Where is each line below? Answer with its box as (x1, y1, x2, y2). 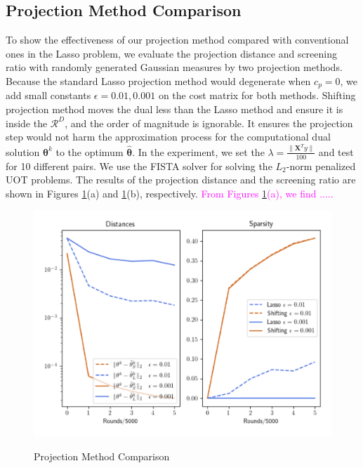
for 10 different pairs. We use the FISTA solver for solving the (6, 158, 272, 173)
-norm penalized (286, 158, 356, 173)
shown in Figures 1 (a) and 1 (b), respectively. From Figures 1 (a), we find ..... (6, 186, 334, 200)
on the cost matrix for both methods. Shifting (158, 88, 356, 103)
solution (6, 144, 40, 159)
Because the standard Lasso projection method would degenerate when (6, 73, 311, 88)
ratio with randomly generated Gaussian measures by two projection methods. (6, 60, 343, 74)
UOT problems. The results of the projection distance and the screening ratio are (6, 172, 356, 187)
